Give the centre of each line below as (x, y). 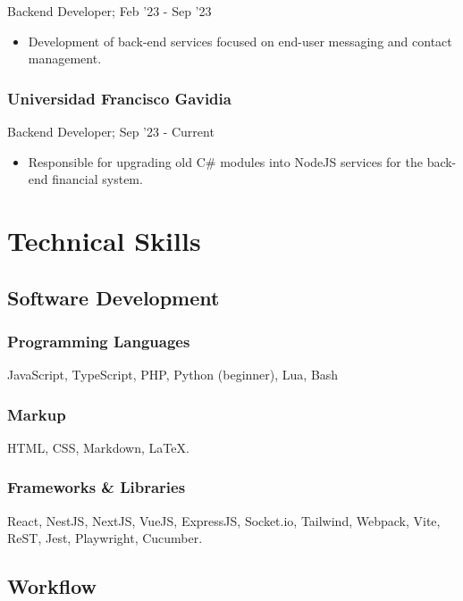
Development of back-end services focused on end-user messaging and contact (240, 41)
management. (65, 58)
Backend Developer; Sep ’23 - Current (111, 131)
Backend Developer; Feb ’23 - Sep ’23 (109, 11)
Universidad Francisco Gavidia (119, 98)
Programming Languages (99, 341)
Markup (37, 414)
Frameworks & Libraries (97, 487)
